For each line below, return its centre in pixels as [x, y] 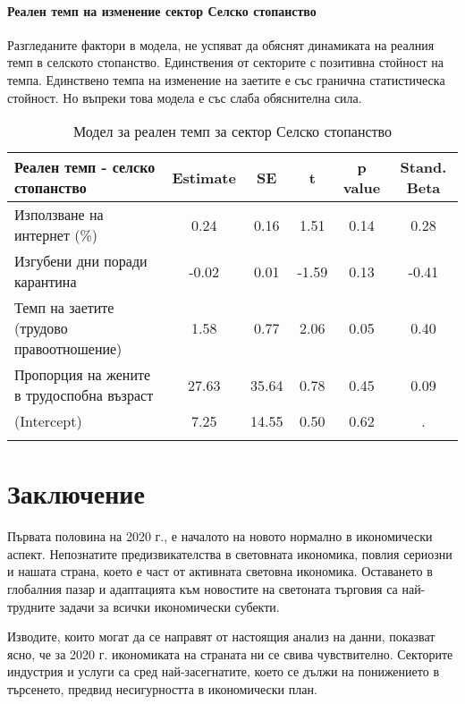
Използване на [59, 215]
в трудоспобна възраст [84, 395]
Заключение [76, 493]
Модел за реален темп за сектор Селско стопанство [232, 131]
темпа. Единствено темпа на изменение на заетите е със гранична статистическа [226, 79]
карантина [46, 282]
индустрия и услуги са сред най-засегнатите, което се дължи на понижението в [223, 671]
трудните [31, 606]
